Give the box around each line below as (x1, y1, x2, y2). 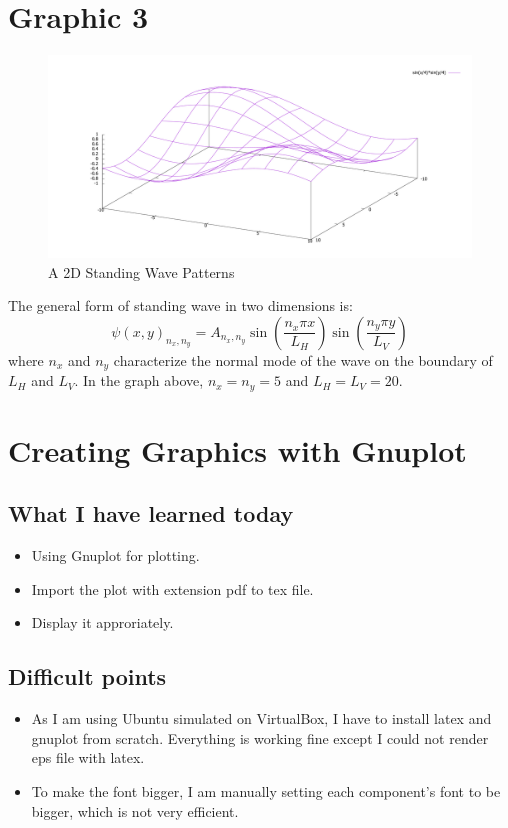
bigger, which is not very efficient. (31, 800, 239, 821)
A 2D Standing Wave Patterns (48, 261, 235, 282)
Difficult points (8, 661, 167, 692)
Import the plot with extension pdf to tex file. (31, 578, 314, 599)
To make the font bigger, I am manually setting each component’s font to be (31, 781, 501, 802)
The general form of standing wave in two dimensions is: (8, 295, 353, 316)
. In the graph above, (74, 370, 204, 391)
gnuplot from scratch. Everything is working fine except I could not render (31, 727, 489, 748)
